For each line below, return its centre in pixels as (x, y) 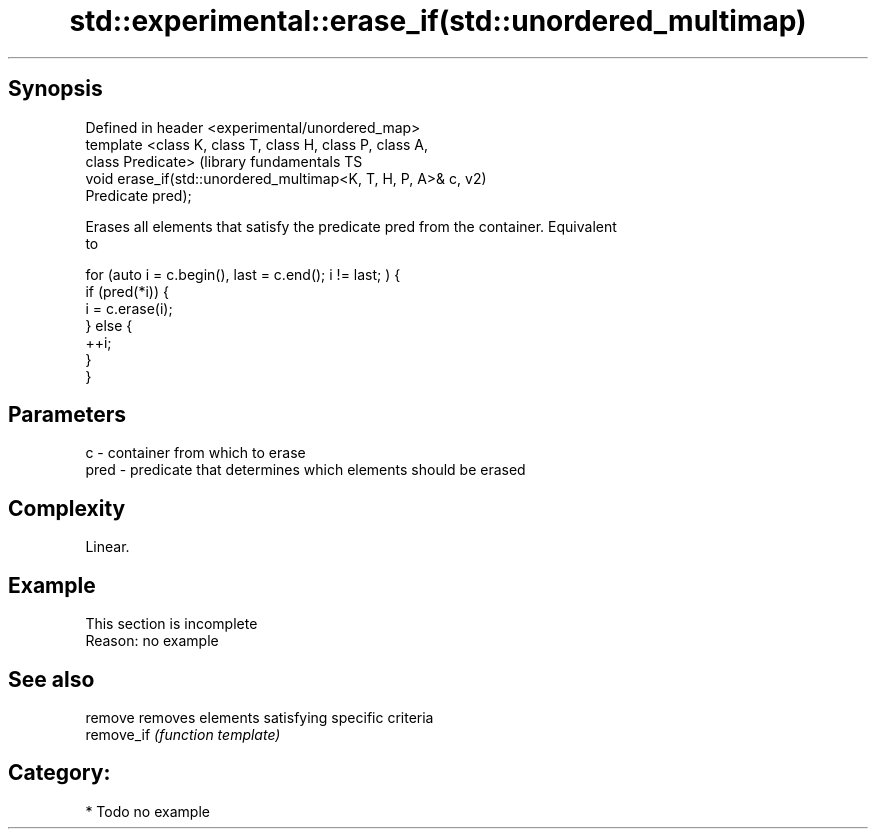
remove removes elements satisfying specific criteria (259, 717)
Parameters (67, 415)
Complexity (67, 508)
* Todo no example (147, 811)
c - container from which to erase (195, 453)
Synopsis (55, 89)
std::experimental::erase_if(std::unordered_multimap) (438, 21)
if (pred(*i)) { (127, 291)
